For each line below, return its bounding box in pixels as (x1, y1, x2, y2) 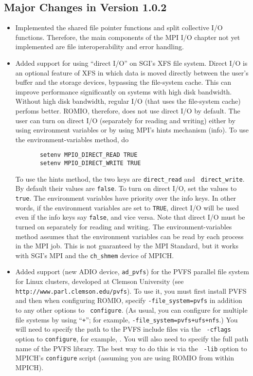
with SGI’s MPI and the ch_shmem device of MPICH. (15, 250, 174, 260)
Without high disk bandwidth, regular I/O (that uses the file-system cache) (15, 96, 241, 106)
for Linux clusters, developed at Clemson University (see (15, 276, 184, 286)
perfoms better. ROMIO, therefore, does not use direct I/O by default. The (15, 105, 240, 115)
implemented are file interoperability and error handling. (15, 41, 184, 52)
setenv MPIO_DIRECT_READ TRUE (39, 151, 138, 159)
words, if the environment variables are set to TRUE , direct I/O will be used (15, 202, 239, 212)
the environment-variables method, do (15, 134, 129, 144)
